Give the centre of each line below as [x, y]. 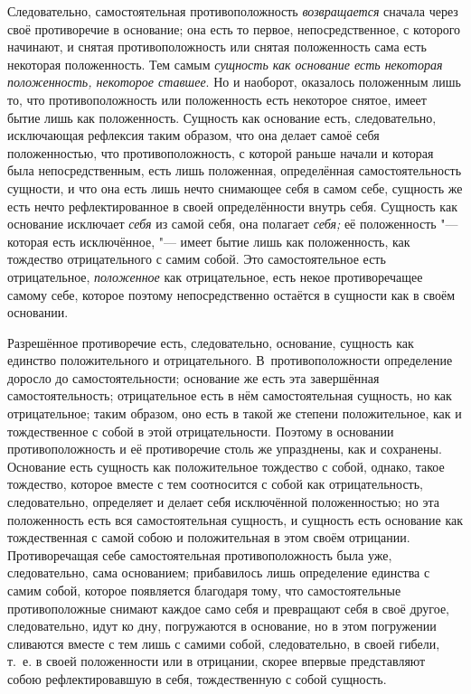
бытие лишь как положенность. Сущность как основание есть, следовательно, [222, 117]
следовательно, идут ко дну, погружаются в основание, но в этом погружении [222, 626]
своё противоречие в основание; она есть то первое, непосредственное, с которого [234, 28]
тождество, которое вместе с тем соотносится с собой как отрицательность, [215, 484]
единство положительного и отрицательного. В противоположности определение [230, 360]
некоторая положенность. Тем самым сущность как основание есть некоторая [225, 64]
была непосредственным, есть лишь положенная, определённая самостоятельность [235, 170]
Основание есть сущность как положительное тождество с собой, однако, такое [226, 466]
